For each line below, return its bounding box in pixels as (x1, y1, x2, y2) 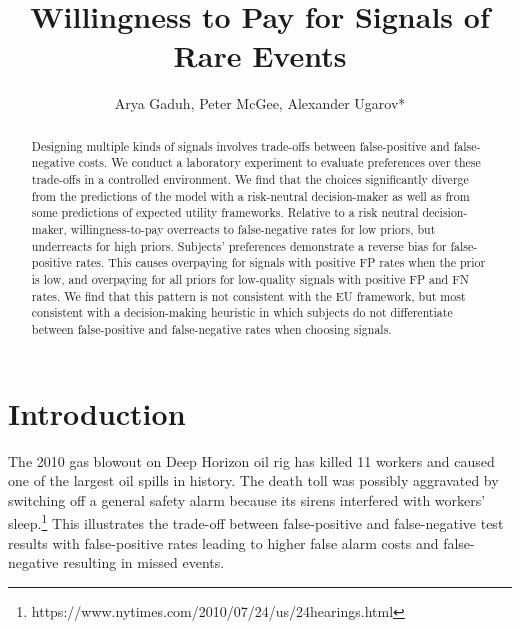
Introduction (8, 392, 186, 433)
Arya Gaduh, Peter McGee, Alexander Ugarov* (114, 93, 406, 114)
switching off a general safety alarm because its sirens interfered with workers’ (8, 489, 486, 510)
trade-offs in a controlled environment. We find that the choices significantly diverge (31, 171, 469, 188)
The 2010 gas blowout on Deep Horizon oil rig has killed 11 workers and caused (8, 450, 495, 471)
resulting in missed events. (63, 552, 225, 573)
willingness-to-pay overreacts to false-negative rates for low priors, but (70, 220, 436, 237)
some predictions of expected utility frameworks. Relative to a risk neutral (31, 204, 419, 221)
